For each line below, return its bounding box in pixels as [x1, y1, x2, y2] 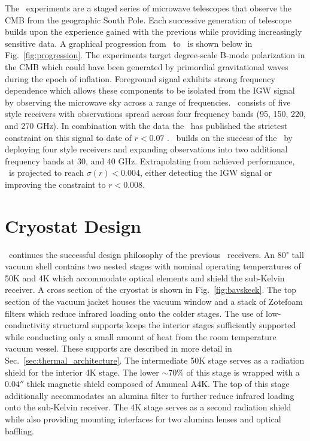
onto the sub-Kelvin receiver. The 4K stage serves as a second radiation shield [5, 401, 291, 413]
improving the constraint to [5, 178, 106, 190]
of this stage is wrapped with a [186, 365, 300, 378]
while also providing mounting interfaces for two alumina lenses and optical [5, 412, 281, 425]
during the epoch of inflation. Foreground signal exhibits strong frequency [5, 72, 275, 85]
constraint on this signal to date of [5, 131, 132, 143]
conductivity [5, 319, 50, 331]
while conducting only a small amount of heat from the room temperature [5, 330, 276, 343]
